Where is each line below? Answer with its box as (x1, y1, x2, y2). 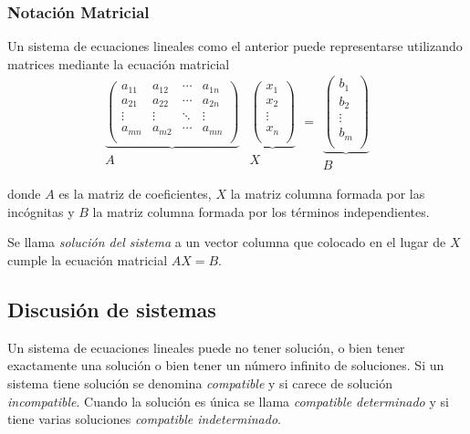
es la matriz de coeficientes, (58, 184, 212, 203)
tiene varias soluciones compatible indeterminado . (7, 409, 281, 429)
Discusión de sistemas (7, 295, 216, 324)
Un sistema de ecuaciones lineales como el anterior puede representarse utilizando (7, 36, 463, 56)
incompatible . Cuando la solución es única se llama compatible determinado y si (7, 391, 449, 410)
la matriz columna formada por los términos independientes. (92, 201, 430, 221)
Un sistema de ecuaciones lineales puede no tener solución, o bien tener (7, 337, 405, 356)
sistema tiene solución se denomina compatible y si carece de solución (7, 374, 392, 393)
